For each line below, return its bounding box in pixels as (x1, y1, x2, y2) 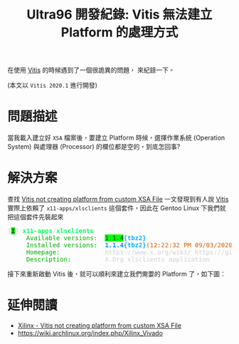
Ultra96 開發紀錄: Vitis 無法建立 (26, 6, 213, 23)
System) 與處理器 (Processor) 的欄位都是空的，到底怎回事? (7, 142, 181, 151)
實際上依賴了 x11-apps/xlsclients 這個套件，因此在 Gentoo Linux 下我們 (7, 204, 221, 212)
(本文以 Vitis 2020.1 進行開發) (7, 81, 97, 90)
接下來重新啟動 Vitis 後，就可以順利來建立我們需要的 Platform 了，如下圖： (7, 270, 226, 278)
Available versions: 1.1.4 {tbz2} (26, 234, 147, 242)
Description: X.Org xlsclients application (26, 256, 211, 264)
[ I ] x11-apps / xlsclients (7, 227, 94, 235)
